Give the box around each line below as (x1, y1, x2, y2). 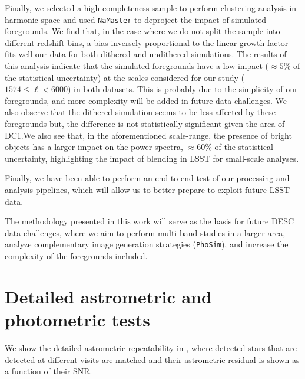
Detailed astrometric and (5, 284, 212, 308)
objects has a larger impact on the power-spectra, (5, 141, 183, 153)
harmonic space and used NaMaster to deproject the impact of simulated (5, 13, 267, 25)
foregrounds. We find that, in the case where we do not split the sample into (5, 25, 280, 37)
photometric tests (5, 307, 151, 331)
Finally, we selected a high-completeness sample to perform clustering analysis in (5, 2, 297, 14)
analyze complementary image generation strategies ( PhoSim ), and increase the (5, 238, 289, 250)
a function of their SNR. (5, 365, 92, 377)
